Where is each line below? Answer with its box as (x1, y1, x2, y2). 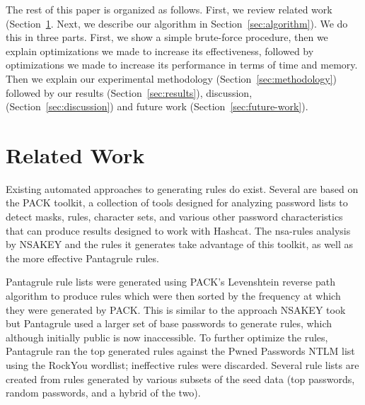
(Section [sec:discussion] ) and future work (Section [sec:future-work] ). (6, 99, 308, 114)
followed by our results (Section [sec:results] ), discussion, (6, 85, 253, 100)
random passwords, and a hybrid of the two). (6, 385, 201, 400)
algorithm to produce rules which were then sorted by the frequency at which (6, 288, 341, 303)
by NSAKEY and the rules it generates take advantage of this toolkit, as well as (6, 237, 354, 252)
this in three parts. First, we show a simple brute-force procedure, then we (6, 30, 328, 45)
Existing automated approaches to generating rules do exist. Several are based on (6, 181, 359, 196)
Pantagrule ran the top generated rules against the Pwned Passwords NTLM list (6, 344, 355, 358)
